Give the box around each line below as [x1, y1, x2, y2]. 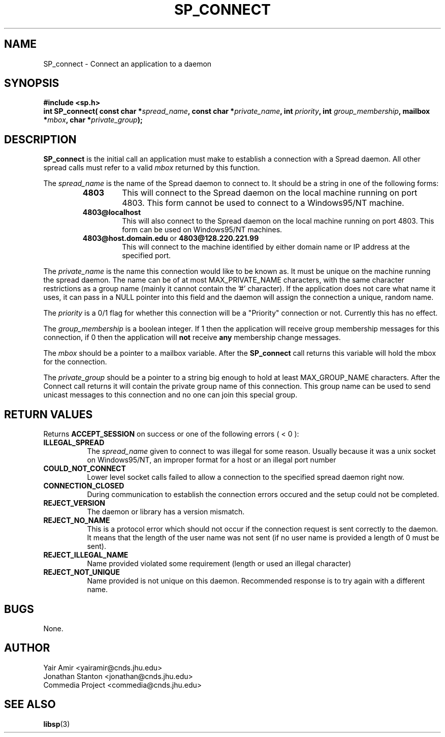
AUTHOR [4, 641, 50, 655]
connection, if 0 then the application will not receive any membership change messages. [43, 333, 341, 342]
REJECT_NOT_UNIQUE [43, 568, 120, 577]
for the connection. [43, 357, 107, 366]
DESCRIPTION [4, 133, 77, 146]
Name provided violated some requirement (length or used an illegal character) [87, 559, 352, 568]
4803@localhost [82, 208, 141, 217]
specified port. [122, 251, 171, 260]
